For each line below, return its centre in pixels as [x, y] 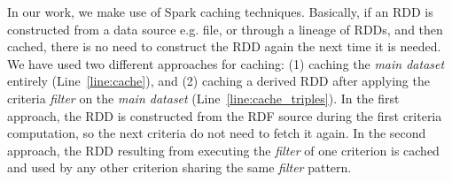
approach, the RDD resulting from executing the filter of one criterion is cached [223, 150]
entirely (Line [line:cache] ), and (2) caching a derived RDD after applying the [218, 81]
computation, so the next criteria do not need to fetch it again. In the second [217, 133]
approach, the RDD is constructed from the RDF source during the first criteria [225, 115]
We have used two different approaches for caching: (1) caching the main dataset [226, 63]
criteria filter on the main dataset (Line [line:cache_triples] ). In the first [203, 98]
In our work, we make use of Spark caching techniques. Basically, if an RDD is [220, 11]
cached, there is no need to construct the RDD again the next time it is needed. [224, 46]
